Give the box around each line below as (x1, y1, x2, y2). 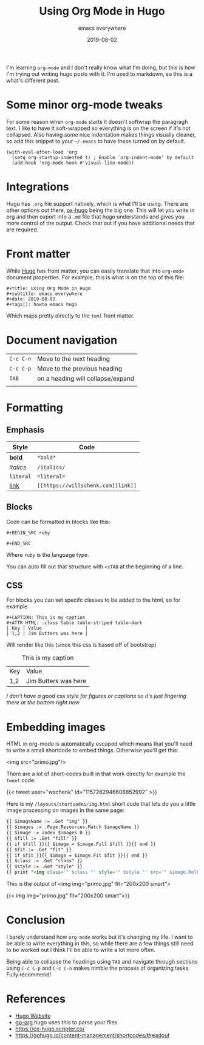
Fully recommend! (6, 970, 52, 978)
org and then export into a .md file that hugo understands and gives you (6, 213, 185, 220)
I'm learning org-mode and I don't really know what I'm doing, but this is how (6, 64, 195, 71)
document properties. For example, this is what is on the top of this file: (6, 273, 185, 281)
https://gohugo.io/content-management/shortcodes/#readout (15, 1031, 170, 1039)
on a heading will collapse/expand (37, 374, 135, 383)
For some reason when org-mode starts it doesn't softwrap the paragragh (6, 118, 188, 125)
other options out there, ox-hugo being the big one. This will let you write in (6, 206, 195, 214)
